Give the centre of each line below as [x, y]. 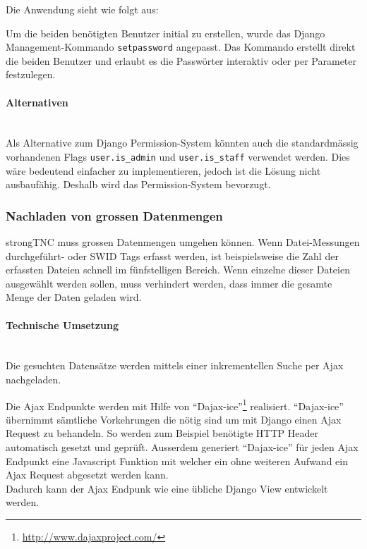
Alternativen [37, 102]
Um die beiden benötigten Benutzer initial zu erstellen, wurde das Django [166, 33]
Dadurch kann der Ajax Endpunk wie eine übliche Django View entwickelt [167, 488]
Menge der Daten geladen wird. [74, 297]
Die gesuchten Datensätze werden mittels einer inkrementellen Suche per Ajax [175, 365]
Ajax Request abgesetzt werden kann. [87, 475]
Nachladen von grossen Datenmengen [114, 215]
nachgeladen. [34, 380]
